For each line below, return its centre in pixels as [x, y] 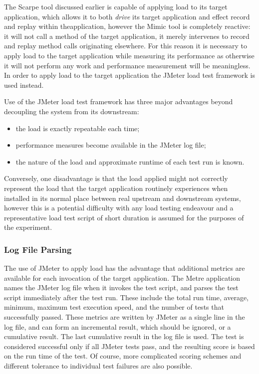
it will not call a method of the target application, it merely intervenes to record [127, 36]
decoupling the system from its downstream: [72, 111]
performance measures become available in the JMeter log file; [111, 145]
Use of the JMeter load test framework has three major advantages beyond [119, 101]
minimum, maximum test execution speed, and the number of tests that [114, 307]
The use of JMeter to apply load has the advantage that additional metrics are [125, 268]
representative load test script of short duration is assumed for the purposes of [124, 217]
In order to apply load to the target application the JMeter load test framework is [130, 75]
